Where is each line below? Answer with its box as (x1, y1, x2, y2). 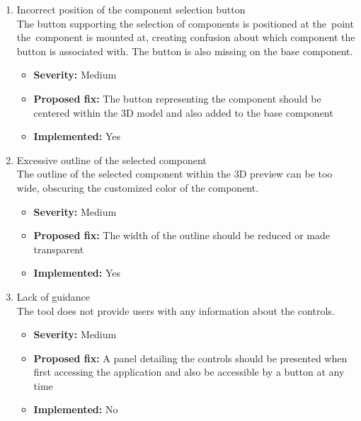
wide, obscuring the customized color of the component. (16, 180, 259, 195)
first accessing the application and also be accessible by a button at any (33, 364, 345, 379)
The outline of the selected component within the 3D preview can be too (16, 166, 333, 181)
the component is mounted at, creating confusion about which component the (16, 30, 355, 45)
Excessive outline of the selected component (16, 152, 207, 167)
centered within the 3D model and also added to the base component (33, 105, 333, 120)
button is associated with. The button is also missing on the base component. (16, 43, 353, 58)
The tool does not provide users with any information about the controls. (16, 303, 335, 318)
